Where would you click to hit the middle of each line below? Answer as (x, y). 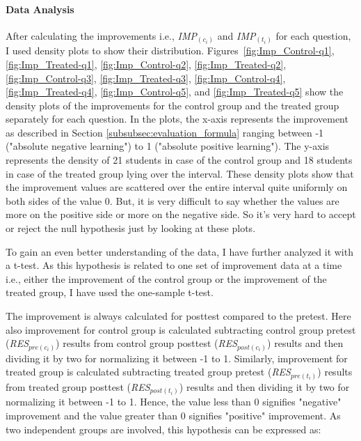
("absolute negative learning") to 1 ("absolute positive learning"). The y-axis (168, 146)
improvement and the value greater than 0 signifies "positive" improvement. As (173, 415)
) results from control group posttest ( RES (147, 343)
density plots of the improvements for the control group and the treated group (173, 105)
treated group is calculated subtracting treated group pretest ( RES (148, 372)
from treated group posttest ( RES (78, 386)
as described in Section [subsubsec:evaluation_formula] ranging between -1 (165, 132)
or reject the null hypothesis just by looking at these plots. (131, 228)
